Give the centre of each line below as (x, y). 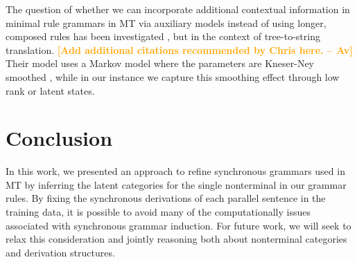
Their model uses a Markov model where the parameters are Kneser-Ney (160, 63)
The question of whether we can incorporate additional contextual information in (178, 9)
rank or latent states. (50, 90)
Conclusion (59, 138)
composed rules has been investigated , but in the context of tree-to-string (163, 36)
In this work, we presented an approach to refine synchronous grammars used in (175, 171)
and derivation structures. (60, 252)
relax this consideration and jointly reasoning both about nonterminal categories (176, 239)
